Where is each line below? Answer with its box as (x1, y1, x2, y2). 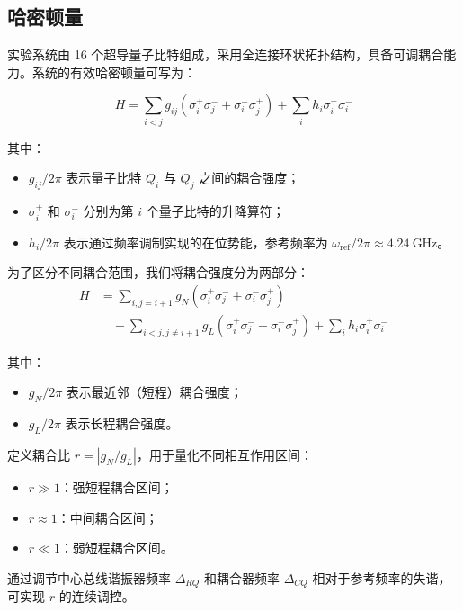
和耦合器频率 (203, 568, 280, 587)
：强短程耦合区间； (59, 477, 174, 496)
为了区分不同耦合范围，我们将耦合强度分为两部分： (7, 263, 309, 282)
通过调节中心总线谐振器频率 (7, 568, 171, 587)
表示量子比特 (66, 168, 142, 187)
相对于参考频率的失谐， (312, 568, 451, 587)
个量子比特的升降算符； (146, 202, 285, 220)
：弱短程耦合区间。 (59, 538, 174, 557)
